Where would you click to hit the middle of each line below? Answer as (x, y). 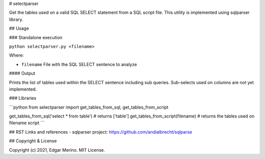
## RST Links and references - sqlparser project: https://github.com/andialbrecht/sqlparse (101, 132)
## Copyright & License (33, 141)
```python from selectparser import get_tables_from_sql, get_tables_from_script (89, 107)
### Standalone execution (36, 37)
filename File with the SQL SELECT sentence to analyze (79, 64)
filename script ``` (27, 123)
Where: (16, 55)
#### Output (22, 73)
